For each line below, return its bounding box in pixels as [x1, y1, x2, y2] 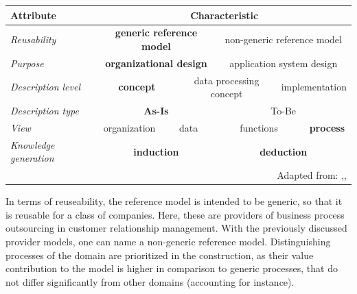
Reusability [10, 32, 56, 47]
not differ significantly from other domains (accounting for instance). [5, 274, 295, 289]
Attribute [10, 8, 56, 22]
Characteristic [190, 8, 259, 22]
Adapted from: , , [277, 168, 347, 182]
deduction [260, 144, 308, 158]
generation [10, 151, 54, 165]
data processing [194, 73, 260, 87]
